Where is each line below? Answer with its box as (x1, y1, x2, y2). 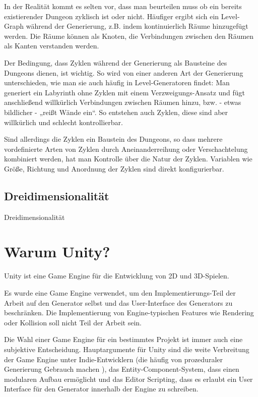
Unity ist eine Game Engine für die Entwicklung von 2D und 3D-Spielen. (4, 270, 229, 281)
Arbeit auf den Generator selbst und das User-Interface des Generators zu (4, 297, 233, 308)
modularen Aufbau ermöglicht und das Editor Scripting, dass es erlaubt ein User (4, 373, 253, 384)
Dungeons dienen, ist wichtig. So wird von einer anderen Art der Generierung (4, 67, 243, 78)
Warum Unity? (4, 241, 110, 262)
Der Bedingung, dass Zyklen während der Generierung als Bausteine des (4, 57, 227, 68)
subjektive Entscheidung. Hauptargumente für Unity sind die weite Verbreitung (4, 344, 249, 354)
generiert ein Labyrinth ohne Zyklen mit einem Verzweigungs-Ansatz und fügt (4, 87, 245, 97)
